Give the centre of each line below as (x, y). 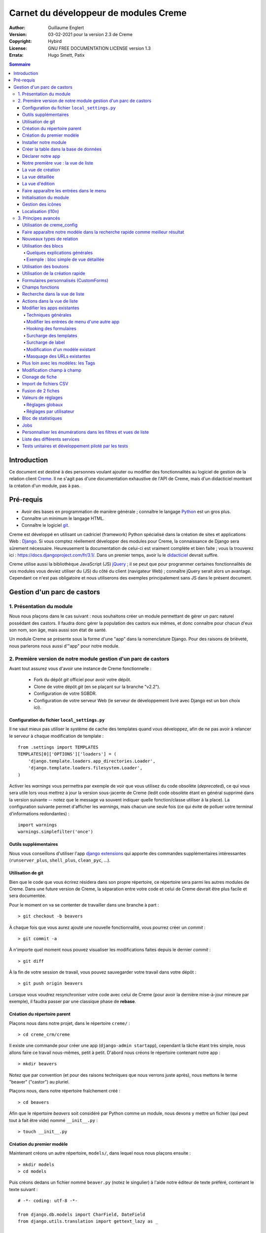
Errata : (16, 55)
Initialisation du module (46, 197)
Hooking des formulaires (51, 328)
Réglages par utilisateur (50, 411)
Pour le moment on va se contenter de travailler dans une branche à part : (84, 905)
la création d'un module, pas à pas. (45, 485)
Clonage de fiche (40, 377)
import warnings (37, 825)
